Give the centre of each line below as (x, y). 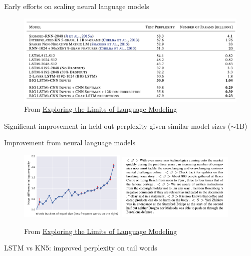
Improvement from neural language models (70, 143)
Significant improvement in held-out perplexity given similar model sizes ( (117, 125)
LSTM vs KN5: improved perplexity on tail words (81, 248)
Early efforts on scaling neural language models (77, 6)
